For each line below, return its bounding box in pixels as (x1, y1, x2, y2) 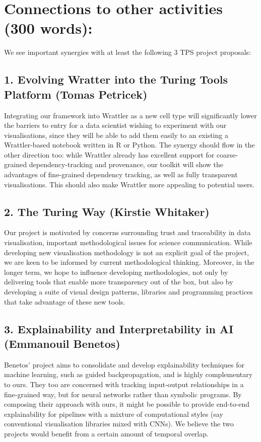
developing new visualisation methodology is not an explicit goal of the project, (4, 247, 249, 257)
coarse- (217, 149, 238, 160)
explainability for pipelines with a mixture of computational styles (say (4, 408, 223, 419)
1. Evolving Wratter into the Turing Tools (4, 71, 228, 87)
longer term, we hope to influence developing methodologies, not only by (4, 266, 228, 277)
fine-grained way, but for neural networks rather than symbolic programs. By (4, 389, 242, 399)
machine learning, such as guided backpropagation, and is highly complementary (4, 369, 253, 380)
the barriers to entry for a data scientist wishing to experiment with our (4, 120, 227, 130)
